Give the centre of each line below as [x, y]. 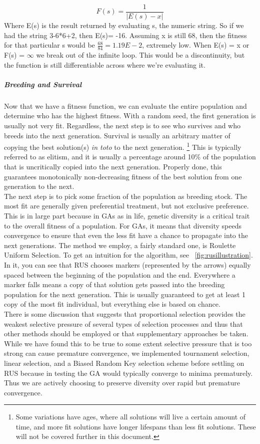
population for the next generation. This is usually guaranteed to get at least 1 [125, 294]
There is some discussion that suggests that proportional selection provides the [125, 313]
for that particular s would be [49, 45]
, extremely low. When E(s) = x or [196, 45]
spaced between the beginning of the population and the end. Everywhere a [120, 274]
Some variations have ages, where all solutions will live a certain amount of [131, 417]
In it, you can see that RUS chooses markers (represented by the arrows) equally [127, 264]
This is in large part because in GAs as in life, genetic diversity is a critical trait [127, 216]
